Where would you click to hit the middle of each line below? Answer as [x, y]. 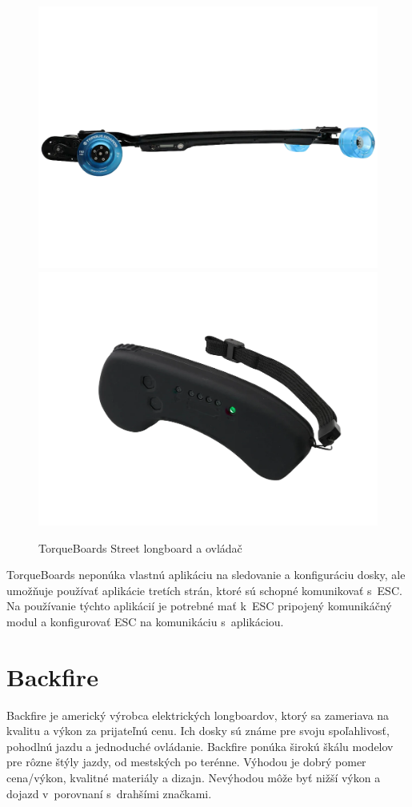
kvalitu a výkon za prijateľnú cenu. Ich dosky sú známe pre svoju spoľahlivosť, [198, 731]
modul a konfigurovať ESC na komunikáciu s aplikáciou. [145, 621]
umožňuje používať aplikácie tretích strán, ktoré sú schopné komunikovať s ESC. [204, 590]
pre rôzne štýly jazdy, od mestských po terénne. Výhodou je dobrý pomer [186, 762]
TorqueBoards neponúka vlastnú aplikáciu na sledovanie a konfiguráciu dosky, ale [206, 575]
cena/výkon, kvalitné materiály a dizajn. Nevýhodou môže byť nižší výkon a [194, 778]
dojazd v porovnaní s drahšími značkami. [109, 793]
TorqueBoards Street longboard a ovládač [140, 547]
